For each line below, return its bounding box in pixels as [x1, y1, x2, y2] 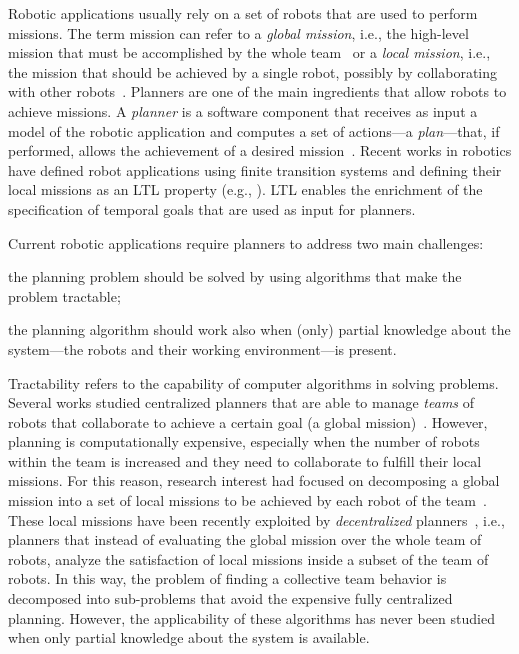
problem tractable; [8, 285, 121, 306]
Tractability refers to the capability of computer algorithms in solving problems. [8, 372, 499, 393]
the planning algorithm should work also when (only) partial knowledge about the [8, 319, 511, 340]
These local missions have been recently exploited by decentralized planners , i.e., [8, 509, 505, 530]
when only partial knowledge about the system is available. [8, 627, 370, 648]
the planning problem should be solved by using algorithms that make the [8, 266, 462, 287]
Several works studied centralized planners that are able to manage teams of [8, 392, 475, 413]
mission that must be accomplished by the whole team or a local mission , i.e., [8, 42, 491, 63]
